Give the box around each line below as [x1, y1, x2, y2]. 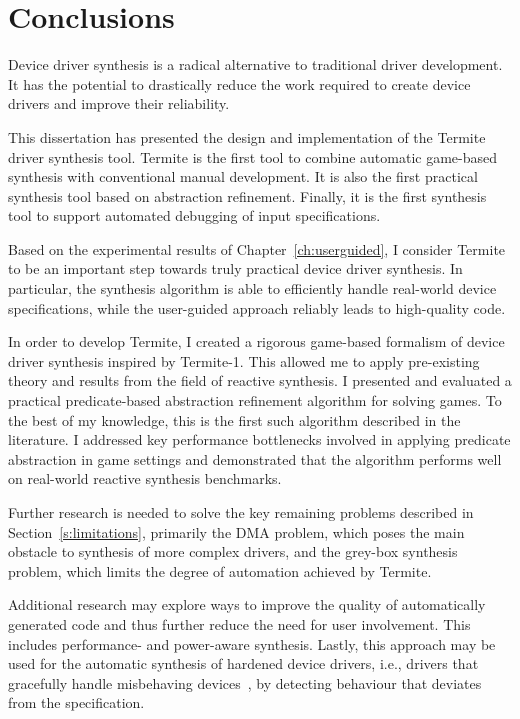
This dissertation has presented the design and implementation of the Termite [8, 126, 486, 147]
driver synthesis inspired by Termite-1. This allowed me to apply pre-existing [8, 350, 480, 371]
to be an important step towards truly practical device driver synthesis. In [8, 258, 463, 279]
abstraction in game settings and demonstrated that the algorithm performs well [8, 448, 502, 469]
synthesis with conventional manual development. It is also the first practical [8, 166, 478, 187]
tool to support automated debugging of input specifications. [8, 205, 381, 226]
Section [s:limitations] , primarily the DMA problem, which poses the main [8, 521, 465, 542]
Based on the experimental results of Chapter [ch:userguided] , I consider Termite [8, 238, 506, 259]
